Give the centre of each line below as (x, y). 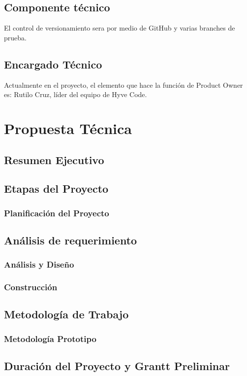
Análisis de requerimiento (71, 240)
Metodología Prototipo (50, 338)
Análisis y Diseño (39, 264)
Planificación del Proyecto (57, 213)
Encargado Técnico (53, 64)
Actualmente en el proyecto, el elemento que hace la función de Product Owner (123, 85)
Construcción (31, 287)
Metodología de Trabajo (66, 314)
